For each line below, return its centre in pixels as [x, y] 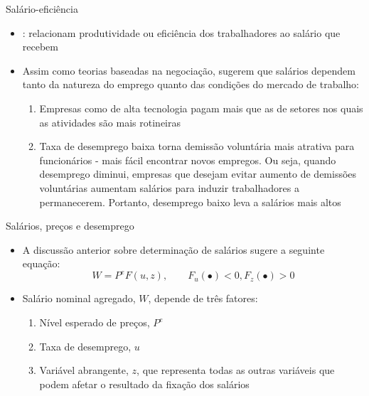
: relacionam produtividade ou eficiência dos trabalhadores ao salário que [181, 32]
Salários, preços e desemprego [70, 226]
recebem [40, 47]
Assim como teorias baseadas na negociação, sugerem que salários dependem [189, 70]
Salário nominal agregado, [79, 298]
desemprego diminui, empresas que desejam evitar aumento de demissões [198, 174]
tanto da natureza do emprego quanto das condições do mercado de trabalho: [191, 84]
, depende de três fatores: [203, 298]
